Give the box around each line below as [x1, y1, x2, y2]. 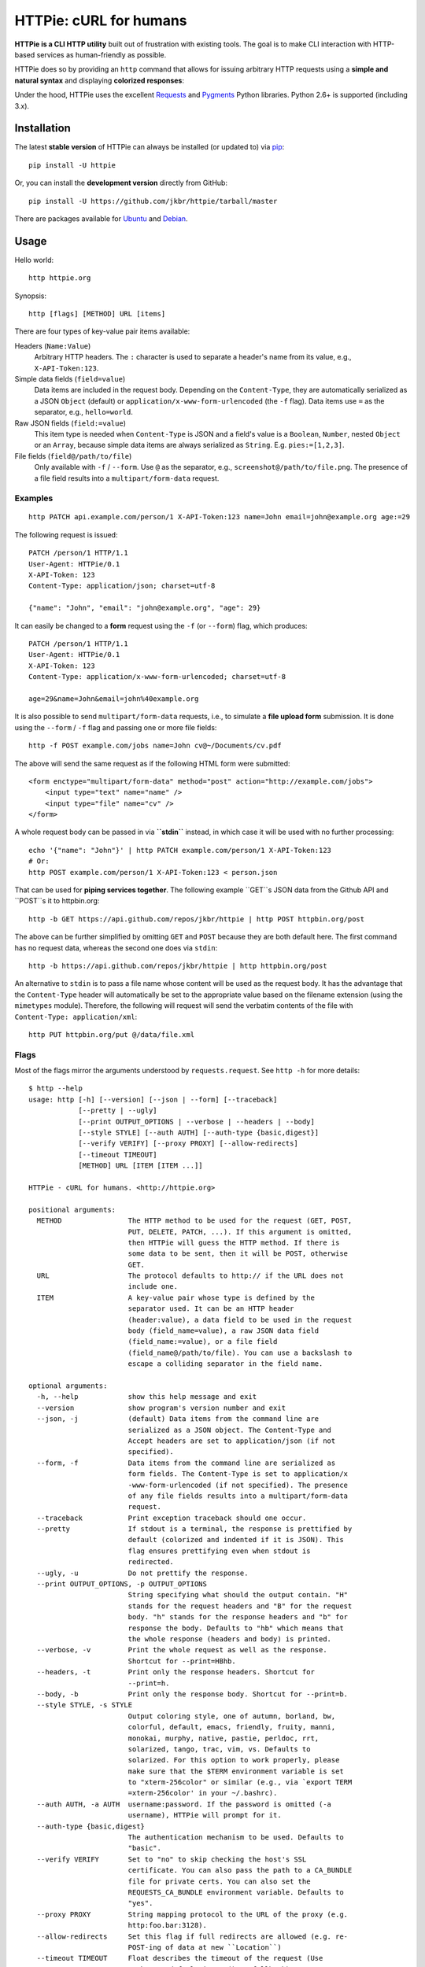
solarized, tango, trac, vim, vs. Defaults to [128, 1744, 311, 1754]
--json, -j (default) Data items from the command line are [36, 1415, 320, 1423]
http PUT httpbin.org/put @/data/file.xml [28, 1030, 195, 1039]
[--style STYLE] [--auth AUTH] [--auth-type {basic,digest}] [78, 1128, 320, 1137]
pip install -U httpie [28, 161, 116, 169]
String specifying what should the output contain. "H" [128, 1590, 349, 1600]
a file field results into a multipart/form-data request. [34, 473, 220, 483]
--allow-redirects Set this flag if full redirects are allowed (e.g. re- [36, 1932, 349, 1941]
